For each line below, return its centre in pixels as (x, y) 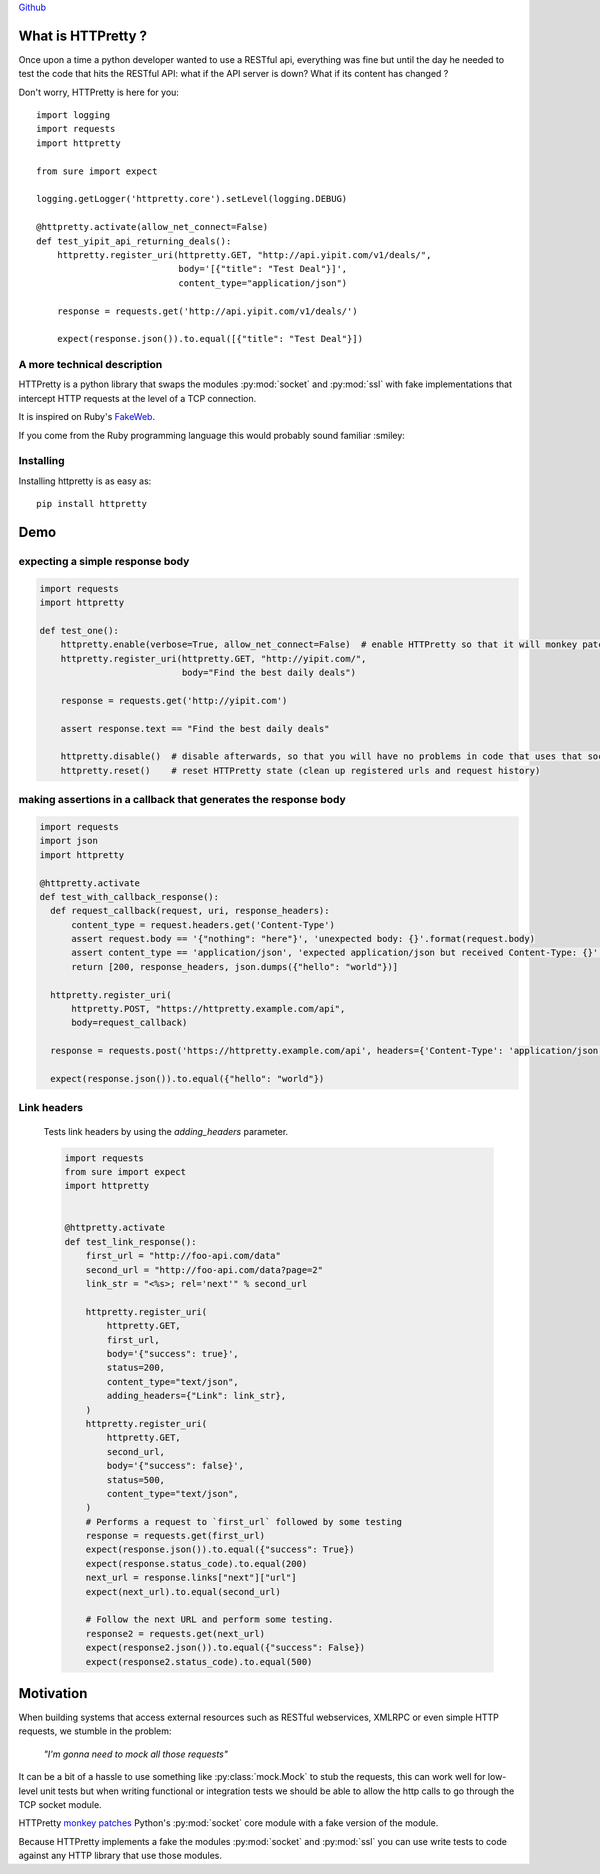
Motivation (53, 1693)
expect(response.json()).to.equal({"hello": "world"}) (187, 1078)
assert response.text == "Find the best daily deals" (195, 728)
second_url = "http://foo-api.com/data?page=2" (204, 1269)
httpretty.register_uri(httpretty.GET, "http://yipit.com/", (213, 658)
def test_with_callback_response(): (129, 896)
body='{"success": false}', (175, 1466)
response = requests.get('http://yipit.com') (174, 700)
